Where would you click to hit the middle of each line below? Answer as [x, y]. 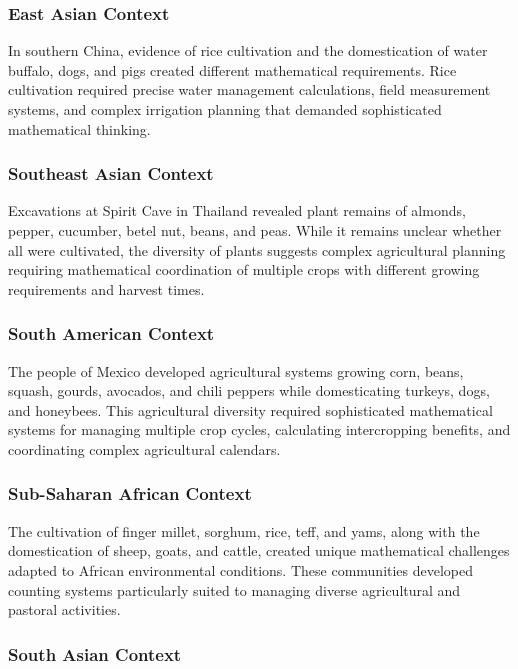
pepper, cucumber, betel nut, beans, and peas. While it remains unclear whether [255, 230]
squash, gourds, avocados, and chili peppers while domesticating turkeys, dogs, [249, 390]
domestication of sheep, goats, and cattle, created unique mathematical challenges [259, 550]
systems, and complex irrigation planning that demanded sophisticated [225, 109]
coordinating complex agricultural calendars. [144, 448]
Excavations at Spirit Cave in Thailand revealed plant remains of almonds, [237, 210]
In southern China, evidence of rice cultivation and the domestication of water [248, 50]
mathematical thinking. [79, 128]
